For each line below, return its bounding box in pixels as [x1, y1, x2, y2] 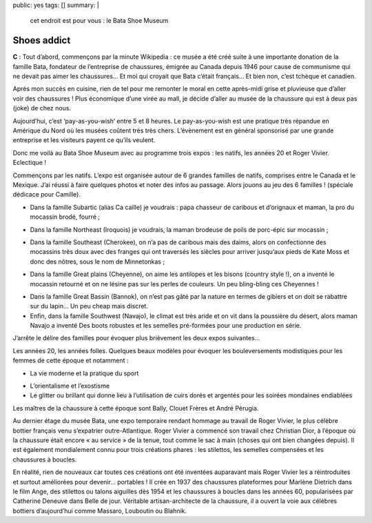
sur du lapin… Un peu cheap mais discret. [30, 302, 148, 310]
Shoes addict [12, 34, 71, 46]
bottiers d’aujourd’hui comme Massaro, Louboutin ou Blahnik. [12, 506, 187, 515]
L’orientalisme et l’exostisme [30, 382, 110, 390]
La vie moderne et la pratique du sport [30, 369, 139, 377]
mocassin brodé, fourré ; [30, 213, 101, 221]
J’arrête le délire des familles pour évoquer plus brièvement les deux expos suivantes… [12, 334, 260, 342]
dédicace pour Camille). [12, 190, 81, 199]
